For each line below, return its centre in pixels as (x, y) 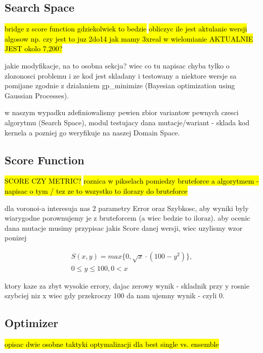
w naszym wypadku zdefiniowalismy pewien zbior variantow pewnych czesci (122, 112)
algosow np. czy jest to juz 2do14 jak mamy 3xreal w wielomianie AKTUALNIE (129, 38)
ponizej (16, 238)
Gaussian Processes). (37, 95)
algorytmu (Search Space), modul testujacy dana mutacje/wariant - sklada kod (127, 122)
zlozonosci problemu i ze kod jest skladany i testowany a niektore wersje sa (121, 75)
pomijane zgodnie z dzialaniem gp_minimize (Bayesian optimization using (120, 85)
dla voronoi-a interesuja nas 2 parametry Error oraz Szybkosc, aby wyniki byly (127, 208)
